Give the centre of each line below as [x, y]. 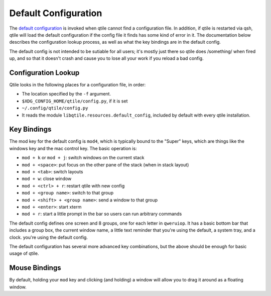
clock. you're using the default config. [48, 237]
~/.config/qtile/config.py [55, 108]
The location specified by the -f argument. [66, 94]
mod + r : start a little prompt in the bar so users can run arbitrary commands [102, 214]
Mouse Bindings [35, 268]
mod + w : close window [47, 179]
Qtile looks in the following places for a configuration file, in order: [78, 85]
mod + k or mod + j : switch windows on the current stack [83, 158]
